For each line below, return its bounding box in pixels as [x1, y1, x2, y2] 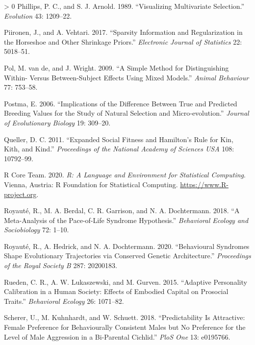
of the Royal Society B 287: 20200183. [4, 260, 117, 271]
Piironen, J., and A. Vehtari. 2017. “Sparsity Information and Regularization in [4, 27, 243, 37]
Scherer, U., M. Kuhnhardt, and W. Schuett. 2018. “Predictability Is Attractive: [4, 312, 245, 322]
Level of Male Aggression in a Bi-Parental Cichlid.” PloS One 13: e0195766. [4, 331, 230, 342]
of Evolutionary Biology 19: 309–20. [4, 117, 111, 127]
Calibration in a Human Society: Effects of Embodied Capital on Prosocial [4, 286, 229, 296]
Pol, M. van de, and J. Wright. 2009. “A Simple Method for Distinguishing [4, 62, 229, 73]
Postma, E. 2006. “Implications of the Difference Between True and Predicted [4, 98, 237, 108]
